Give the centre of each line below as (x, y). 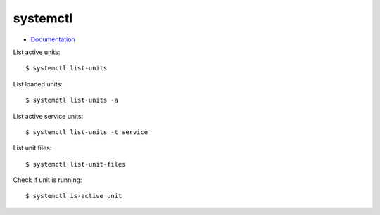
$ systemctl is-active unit (74, 196)
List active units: (37, 52)
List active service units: (48, 116)
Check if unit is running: (47, 180)
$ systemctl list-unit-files (76, 164)
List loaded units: (38, 84)
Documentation (53, 39)
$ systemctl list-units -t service (87, 132)
